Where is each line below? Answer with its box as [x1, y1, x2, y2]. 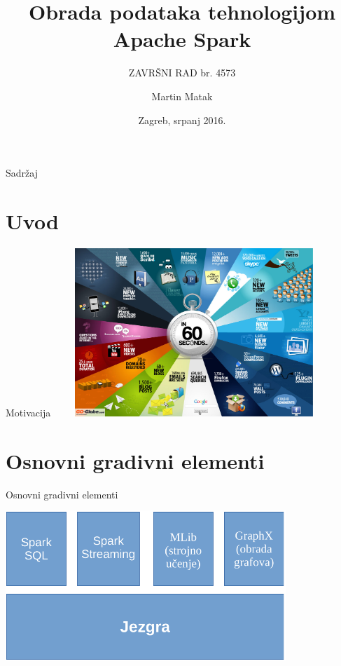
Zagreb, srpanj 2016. [138, 112, 226, 127]
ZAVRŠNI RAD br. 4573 [128, 65, 236, 80]
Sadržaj [6, 165, 38, 180]
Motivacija [6, 405, 51, 419]
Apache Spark [113, 25, 251, 53]
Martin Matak [151, 88, 213, 103]
